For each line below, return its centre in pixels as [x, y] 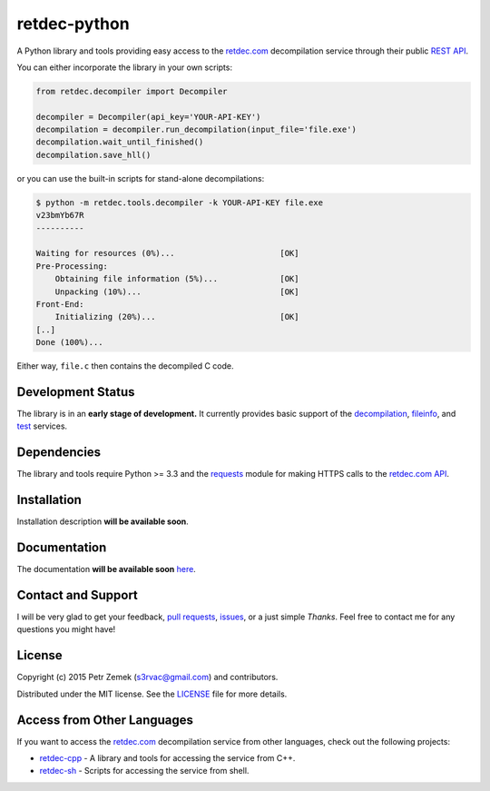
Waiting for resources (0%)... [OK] [167, 253]
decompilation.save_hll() [93, 155]
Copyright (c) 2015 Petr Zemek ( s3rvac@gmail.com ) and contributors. [147, 677]
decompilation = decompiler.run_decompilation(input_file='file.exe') [196, 130]
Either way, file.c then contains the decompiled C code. [125, 366]
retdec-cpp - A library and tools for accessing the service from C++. [167, 758]
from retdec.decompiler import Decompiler [132, 91]
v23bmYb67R [60, 215]
